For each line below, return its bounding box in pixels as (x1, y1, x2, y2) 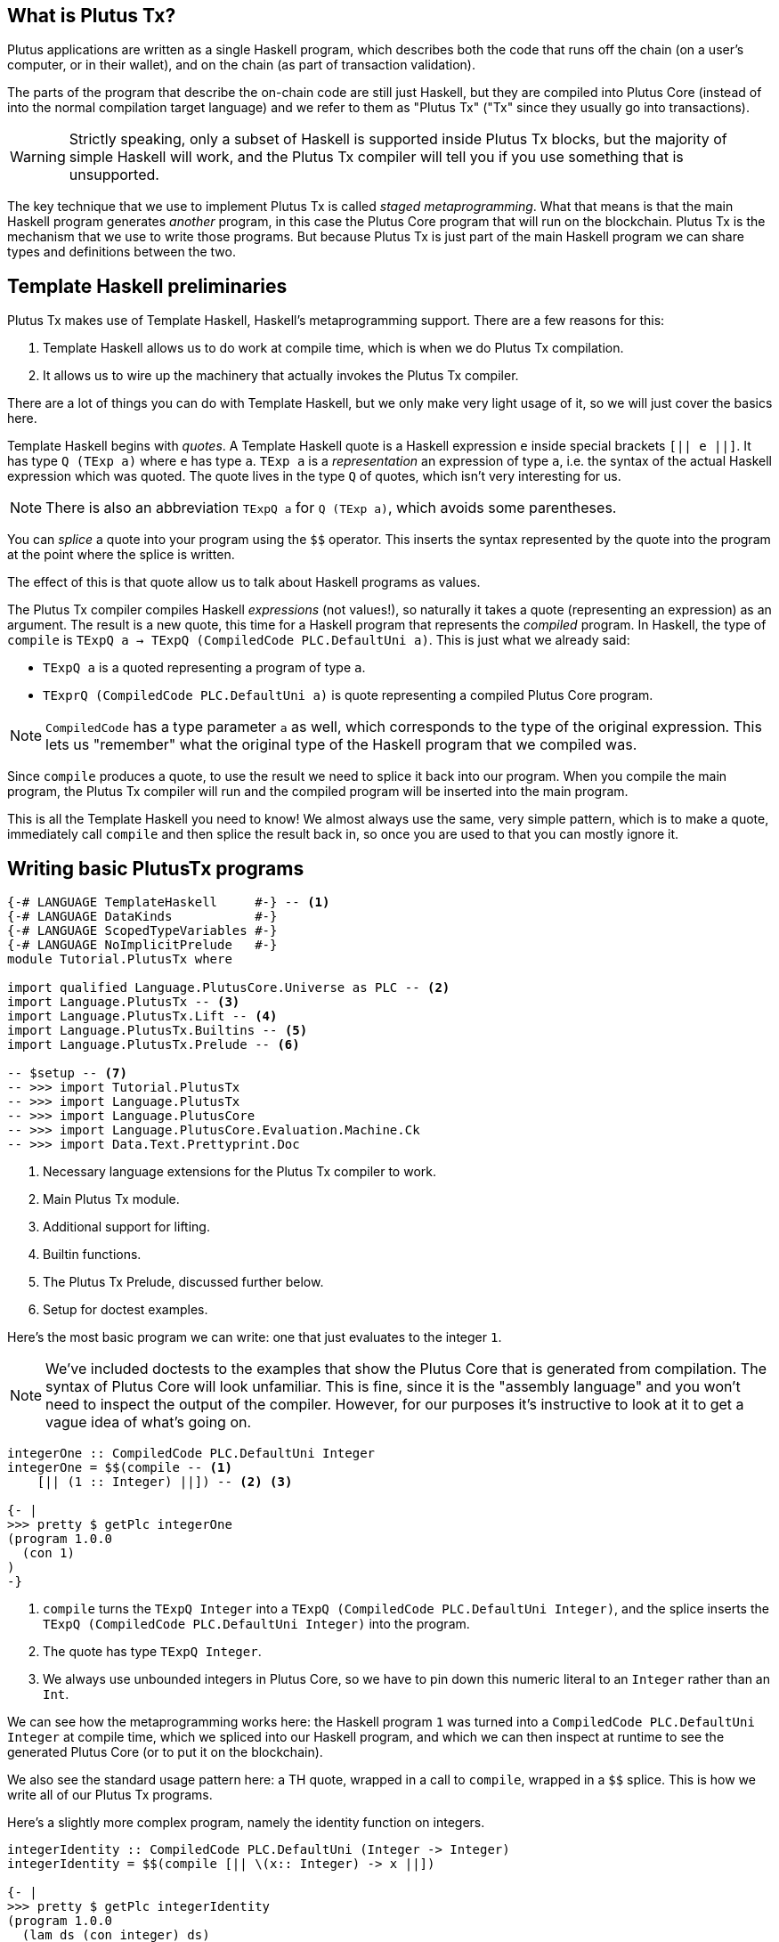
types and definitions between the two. (7, 244, 236, 260)
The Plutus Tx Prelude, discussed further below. (43, 1274, 324, 1290)
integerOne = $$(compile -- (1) (7, 1460, 232, 1475)
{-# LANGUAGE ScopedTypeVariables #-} (7, 923, 278, 938)
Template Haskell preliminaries (7, 274, 288, 297)
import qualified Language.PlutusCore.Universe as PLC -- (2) (7, 980, 450, 995)
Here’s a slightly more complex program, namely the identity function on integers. (7, 1815, 485, 1831)
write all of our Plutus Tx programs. (7, 1787, 213, 1803)
